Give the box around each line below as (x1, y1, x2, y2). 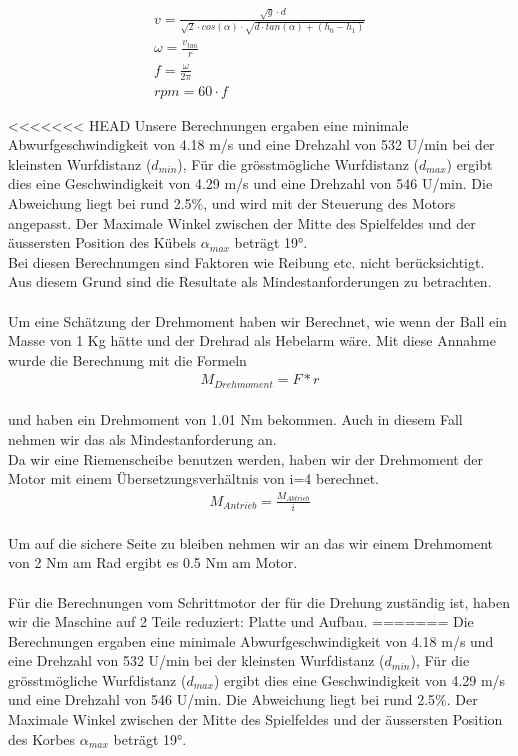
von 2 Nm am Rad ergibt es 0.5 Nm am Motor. (8, 552, 298, 573)
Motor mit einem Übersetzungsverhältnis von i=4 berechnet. (8, 468, 379, 489)
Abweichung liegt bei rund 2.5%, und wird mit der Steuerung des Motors (8, 193, 456, 214)
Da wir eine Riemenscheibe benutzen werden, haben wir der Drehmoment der (8, 448, 483, 469)
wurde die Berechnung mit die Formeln (8, 349, 247, 370)
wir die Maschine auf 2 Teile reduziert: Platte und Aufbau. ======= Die (8, 611, 474, 632)
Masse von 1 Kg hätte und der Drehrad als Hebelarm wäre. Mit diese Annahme (8, 330, 496, 351)
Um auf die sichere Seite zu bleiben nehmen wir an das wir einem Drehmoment (8, 532, 494, 553)
